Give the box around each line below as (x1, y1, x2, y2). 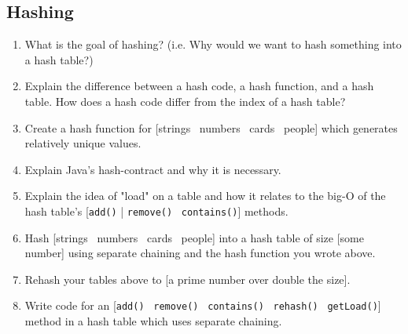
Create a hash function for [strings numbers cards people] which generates (24, 119, 398, 136)
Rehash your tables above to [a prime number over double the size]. (24, 270, 351, 287)
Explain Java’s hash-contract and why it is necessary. (24, 161, 281, 177)
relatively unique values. (24, 135, 142, 151)
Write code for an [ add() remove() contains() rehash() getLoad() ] (24, 297, 381, 314)
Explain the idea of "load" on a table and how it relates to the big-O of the (24, 187, 386, 204)
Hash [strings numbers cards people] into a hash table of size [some (24, 229, 364, 245)
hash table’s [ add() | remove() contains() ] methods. (24, 202, 289, 219)
